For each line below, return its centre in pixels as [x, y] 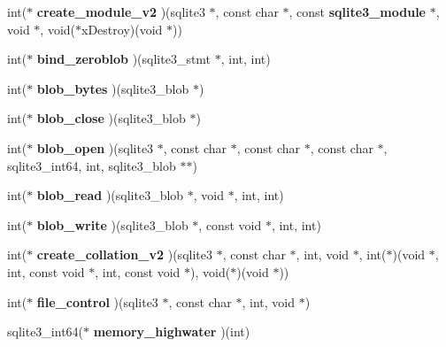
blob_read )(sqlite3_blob [110, 195]
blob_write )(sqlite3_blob [112, 224]
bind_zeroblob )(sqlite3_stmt [124, 59]
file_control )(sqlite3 [97, 301]
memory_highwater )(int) [172, 332]
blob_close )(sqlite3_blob [111, 118]
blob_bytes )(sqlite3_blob [113, 88]
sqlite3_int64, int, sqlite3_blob [92, 165]
